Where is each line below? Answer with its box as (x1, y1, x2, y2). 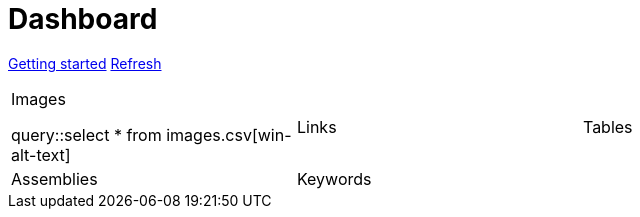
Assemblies (11, 168, 98, 189)
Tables (582, 116, 633, 137)
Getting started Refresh (8, 54, 162, 72)
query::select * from (11, 124, 162, 145)
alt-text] (11, 144, 71, 165)
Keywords (296, 168, 372, 189)
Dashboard (8, 2, 158, 36)
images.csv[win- (166, 124, 292, 145)
